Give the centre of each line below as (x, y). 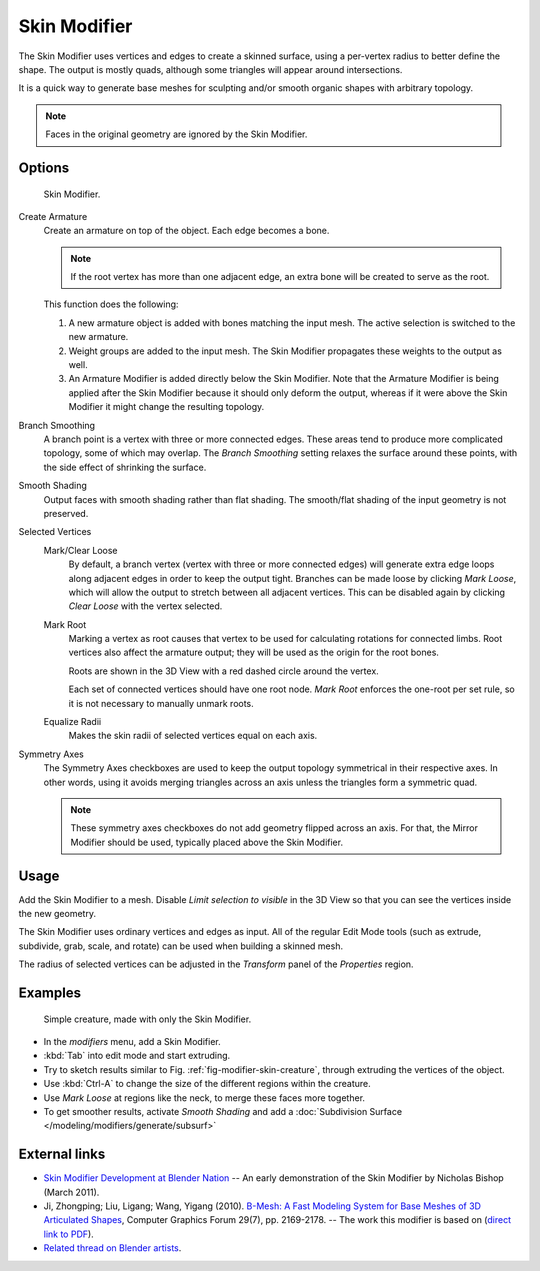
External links (62, 1154)
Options (44, 167)
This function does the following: (111, 304)
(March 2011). (71, 1192)
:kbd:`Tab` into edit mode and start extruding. (137, 1056)
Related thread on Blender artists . (112, 1248)
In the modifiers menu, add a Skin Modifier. (132, 1042)
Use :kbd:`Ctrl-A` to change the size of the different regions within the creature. (207, 1084)
